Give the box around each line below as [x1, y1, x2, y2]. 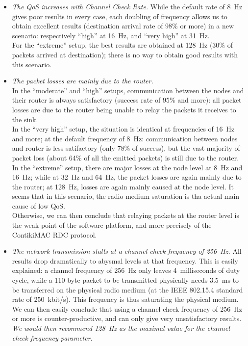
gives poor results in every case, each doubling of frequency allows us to [12, 11, 227, 21]
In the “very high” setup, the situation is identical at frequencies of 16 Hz [12, 124, 235, 134]
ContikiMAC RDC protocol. [12, 229, 97, 240]
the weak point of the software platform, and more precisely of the [12, 220, 212, 230]
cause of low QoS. [12, 200, 65, 211]
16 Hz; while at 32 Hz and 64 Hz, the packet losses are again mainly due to [12, 172, 242, 182]
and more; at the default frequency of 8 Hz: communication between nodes [12, 133, 238, 143]
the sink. [12, 114, 38, 124]
